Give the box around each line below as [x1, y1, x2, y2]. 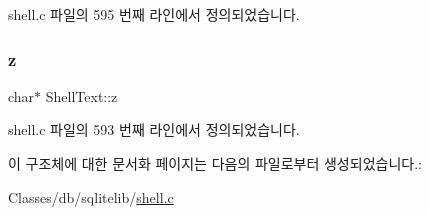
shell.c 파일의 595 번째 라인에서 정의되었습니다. [8, 4, 300, 24]
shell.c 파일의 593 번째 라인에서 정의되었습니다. [8, 119, 300, 140]
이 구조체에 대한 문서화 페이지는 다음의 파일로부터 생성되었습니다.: [8, 153, 422, 173]
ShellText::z [45, 85, 118, 106]
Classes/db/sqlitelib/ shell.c [8, 186, 174, 207]
